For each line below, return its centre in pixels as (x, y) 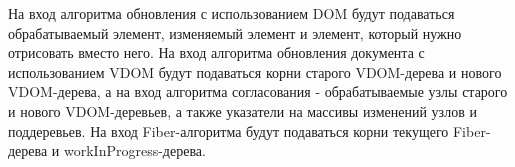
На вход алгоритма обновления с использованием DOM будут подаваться (231, 13)
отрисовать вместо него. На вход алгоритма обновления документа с (216, 52)
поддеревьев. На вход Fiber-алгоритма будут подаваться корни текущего (228, 130)
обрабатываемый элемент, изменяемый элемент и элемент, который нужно (235, 32)
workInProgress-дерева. (135, 150)
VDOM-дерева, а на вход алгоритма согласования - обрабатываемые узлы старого (258, 91)
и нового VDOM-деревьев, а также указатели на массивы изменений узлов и (242, 110)
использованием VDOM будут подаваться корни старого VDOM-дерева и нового (255, 71)
